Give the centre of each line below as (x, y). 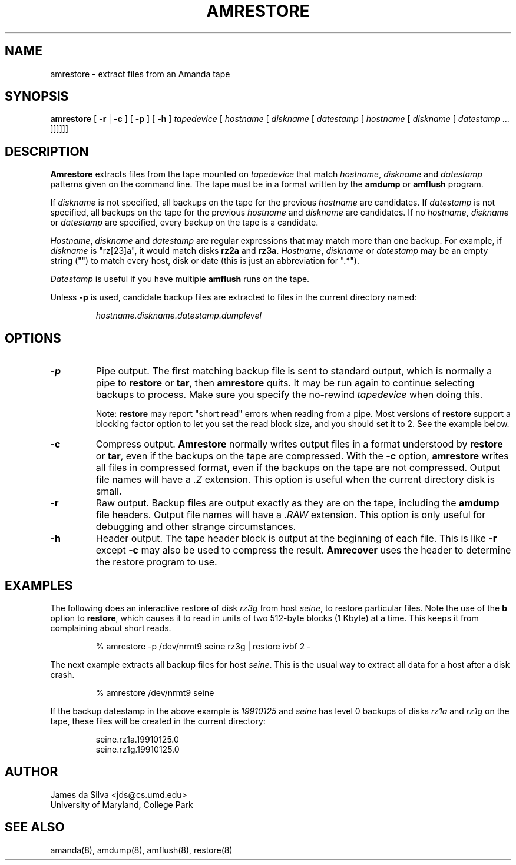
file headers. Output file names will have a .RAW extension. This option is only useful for (291, 515)
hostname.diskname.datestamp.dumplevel (178, 316)
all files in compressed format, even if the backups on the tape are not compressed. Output (298, 468)
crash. (62, 674)
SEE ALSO (35, 827)
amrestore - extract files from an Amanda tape (140, 74)
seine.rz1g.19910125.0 (138, 749)
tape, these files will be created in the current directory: (158, 721)
